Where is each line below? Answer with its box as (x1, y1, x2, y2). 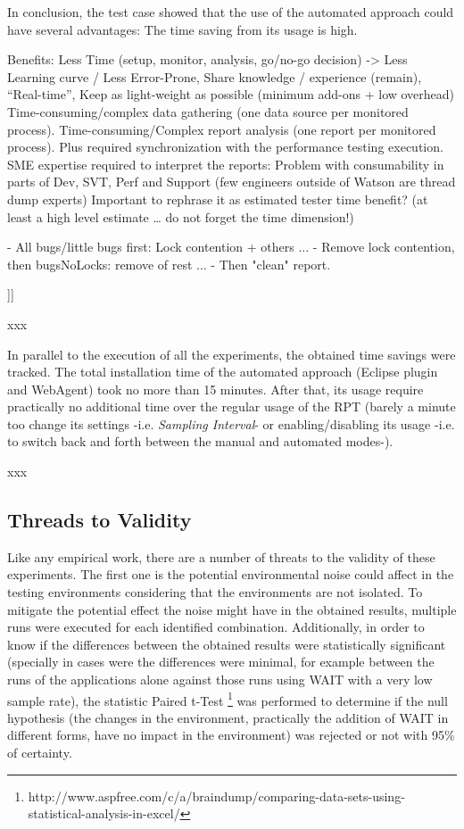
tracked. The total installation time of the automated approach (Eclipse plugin (7, 362, 438, 381)
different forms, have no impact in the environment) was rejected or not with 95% (7, 725, 455, 744)
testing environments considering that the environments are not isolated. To (7, 583, 423, 601)
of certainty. (7, 743, 72, 762)
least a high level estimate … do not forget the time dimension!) (7, 207, 354, 226)
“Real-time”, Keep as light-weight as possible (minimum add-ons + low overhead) (7, 85, 455, 104)
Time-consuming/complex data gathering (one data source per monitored (7, 102, 409, 120)
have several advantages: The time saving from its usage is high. (7, 20, 358, 38)
